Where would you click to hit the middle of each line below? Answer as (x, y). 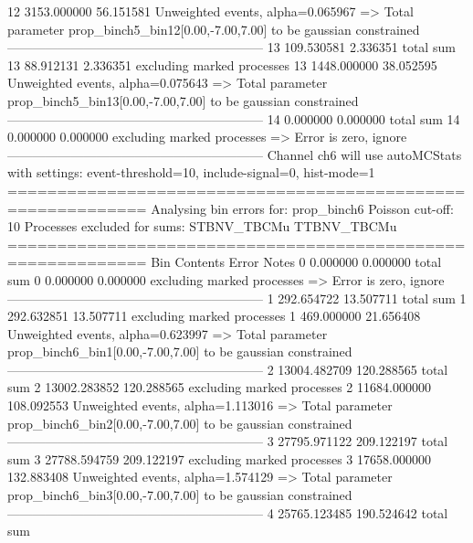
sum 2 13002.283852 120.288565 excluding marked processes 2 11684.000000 (219, 387)
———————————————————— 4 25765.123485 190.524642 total (228, 512)
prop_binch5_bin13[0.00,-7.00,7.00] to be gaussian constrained (183, 100)
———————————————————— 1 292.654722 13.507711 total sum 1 (237, 298)
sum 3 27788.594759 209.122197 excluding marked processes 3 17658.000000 (219, 458)
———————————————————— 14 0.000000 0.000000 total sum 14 (234, 118)
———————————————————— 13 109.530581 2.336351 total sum (231, 47)
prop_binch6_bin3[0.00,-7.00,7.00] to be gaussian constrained (180, 495)
